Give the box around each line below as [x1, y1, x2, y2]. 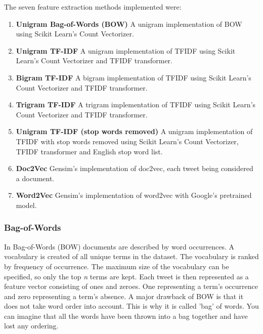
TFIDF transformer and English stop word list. [16, 146, 163, 156]
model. [16, 199, 37, 210]
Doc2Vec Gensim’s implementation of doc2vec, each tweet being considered [16, 163, 253, 174]
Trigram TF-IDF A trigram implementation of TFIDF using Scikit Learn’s [16, 99, 256, 110]
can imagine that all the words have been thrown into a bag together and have [4, 310, 248, 321]
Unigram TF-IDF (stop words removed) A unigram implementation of [16, 126, 253, 137]
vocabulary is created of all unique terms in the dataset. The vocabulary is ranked [4, 251, 259, 262]
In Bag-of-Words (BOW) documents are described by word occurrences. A [4, 241, 235, 252]
